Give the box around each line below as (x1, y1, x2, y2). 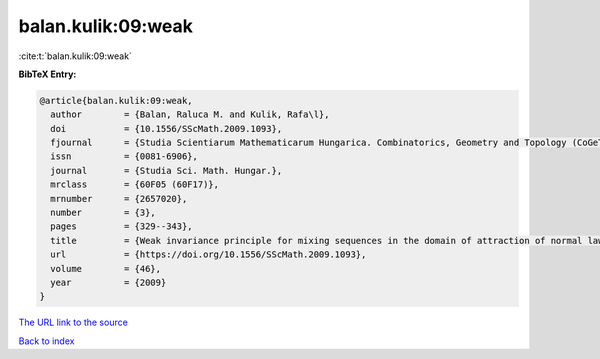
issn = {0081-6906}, (50, 151, 199, 162)
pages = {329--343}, (50, 221, 194, 232)
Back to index (18, 335, 75, 347)
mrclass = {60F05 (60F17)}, (50, 179, 220, 190)
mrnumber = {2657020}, (50, 193, 188, 204)
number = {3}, (50, 207, 157, 219)
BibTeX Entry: (18, 68, 77, 80)
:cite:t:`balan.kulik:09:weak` (18, 50, 132, 62)
